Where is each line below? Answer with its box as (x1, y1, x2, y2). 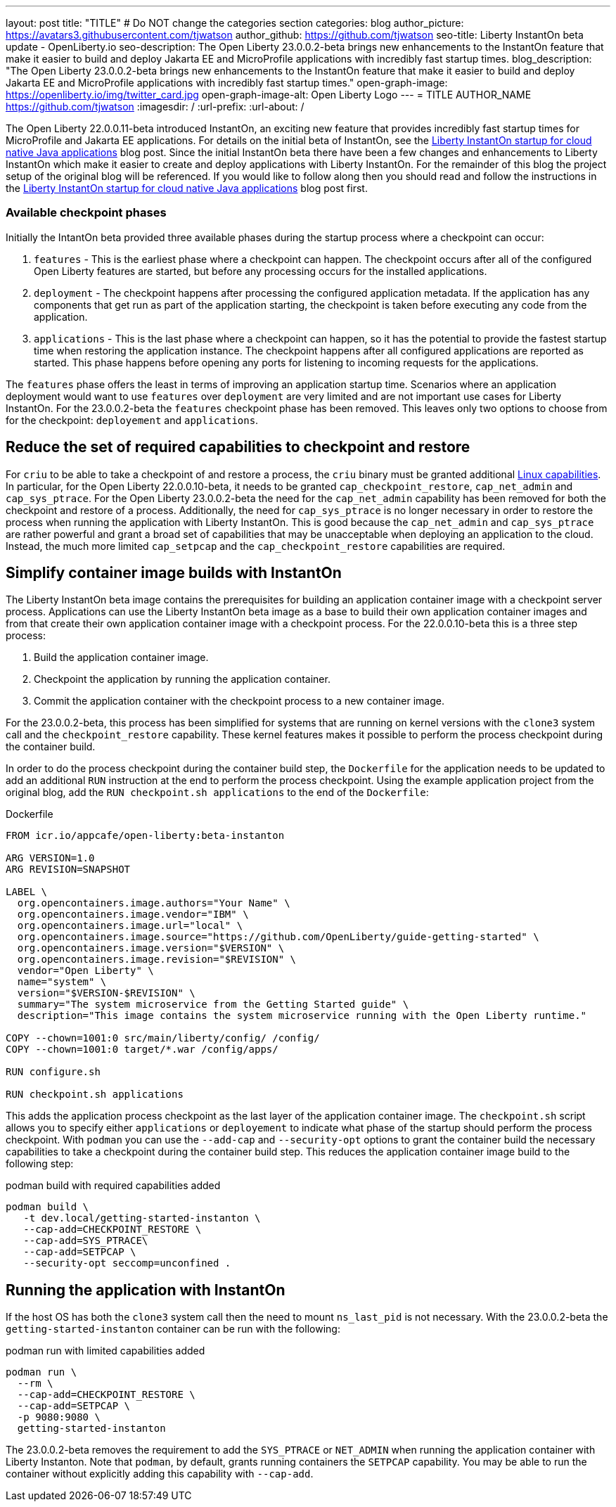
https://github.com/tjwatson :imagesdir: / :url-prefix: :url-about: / (6, 101, 304, 113)
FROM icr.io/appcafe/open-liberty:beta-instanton (6, 830, 285, 842)
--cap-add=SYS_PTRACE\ (23, 1235, 148, 1247)
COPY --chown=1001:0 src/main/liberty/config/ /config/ (6, 1032, 320, 1044)
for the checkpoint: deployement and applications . (6, 413, 259, 426)
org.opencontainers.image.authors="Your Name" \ (17, 897, 290, 909)
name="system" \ (17, 976, 107, 988)
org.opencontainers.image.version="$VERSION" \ (17, 942, 285, 954)
